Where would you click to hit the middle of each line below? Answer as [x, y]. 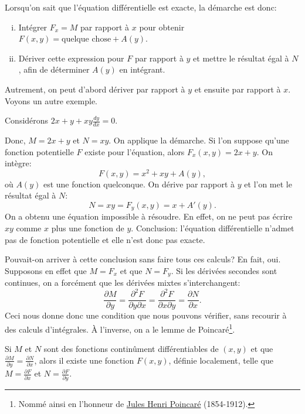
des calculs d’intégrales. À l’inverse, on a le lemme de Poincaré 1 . [120, 328]
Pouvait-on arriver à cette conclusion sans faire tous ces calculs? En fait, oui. [143, 259]
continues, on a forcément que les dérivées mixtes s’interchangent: [123, 283]
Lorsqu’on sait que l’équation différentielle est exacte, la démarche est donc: [141, 7]
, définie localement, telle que [221, 360]
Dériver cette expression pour [71, 58]
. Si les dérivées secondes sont [224, 270]
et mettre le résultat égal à [241, 58]
